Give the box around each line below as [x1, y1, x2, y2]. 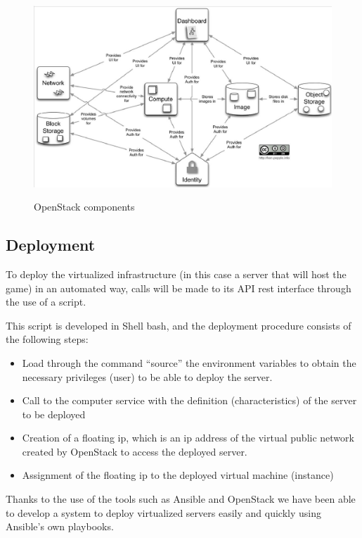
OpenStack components [34, 199, 135, 214]
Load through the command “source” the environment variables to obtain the [22, 355, 356, 370]
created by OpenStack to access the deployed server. [22, 444, 247, 458]
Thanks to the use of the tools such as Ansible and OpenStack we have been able [6, 492, 356, 506]
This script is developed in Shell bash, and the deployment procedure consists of [6, 318, 351, 332]
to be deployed [22, 406, 86, 421]
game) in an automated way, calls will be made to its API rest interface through [6, 280, 351, 295]
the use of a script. [6, 294, 86, 309]
